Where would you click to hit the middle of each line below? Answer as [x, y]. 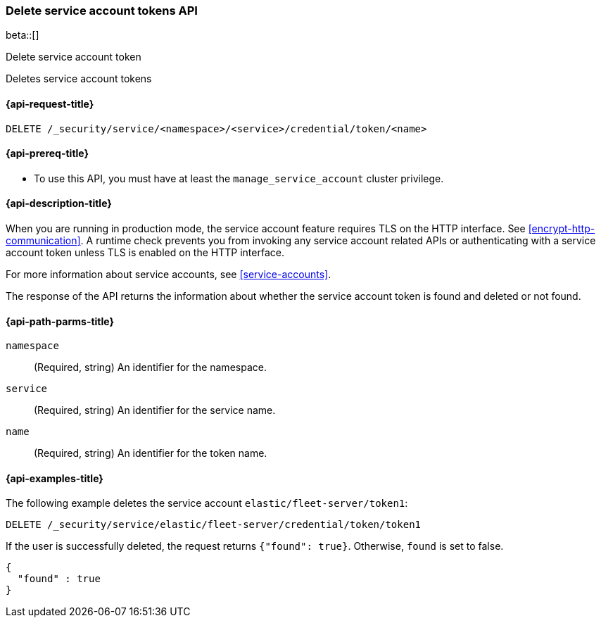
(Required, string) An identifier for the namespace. [150, 367]
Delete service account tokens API [102, 11]
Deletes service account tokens [79, 79]
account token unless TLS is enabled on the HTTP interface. [145, 253]
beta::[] [23, 35]
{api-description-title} [59, 203]
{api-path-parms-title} [60, 321]
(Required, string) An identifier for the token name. [151, 453]
